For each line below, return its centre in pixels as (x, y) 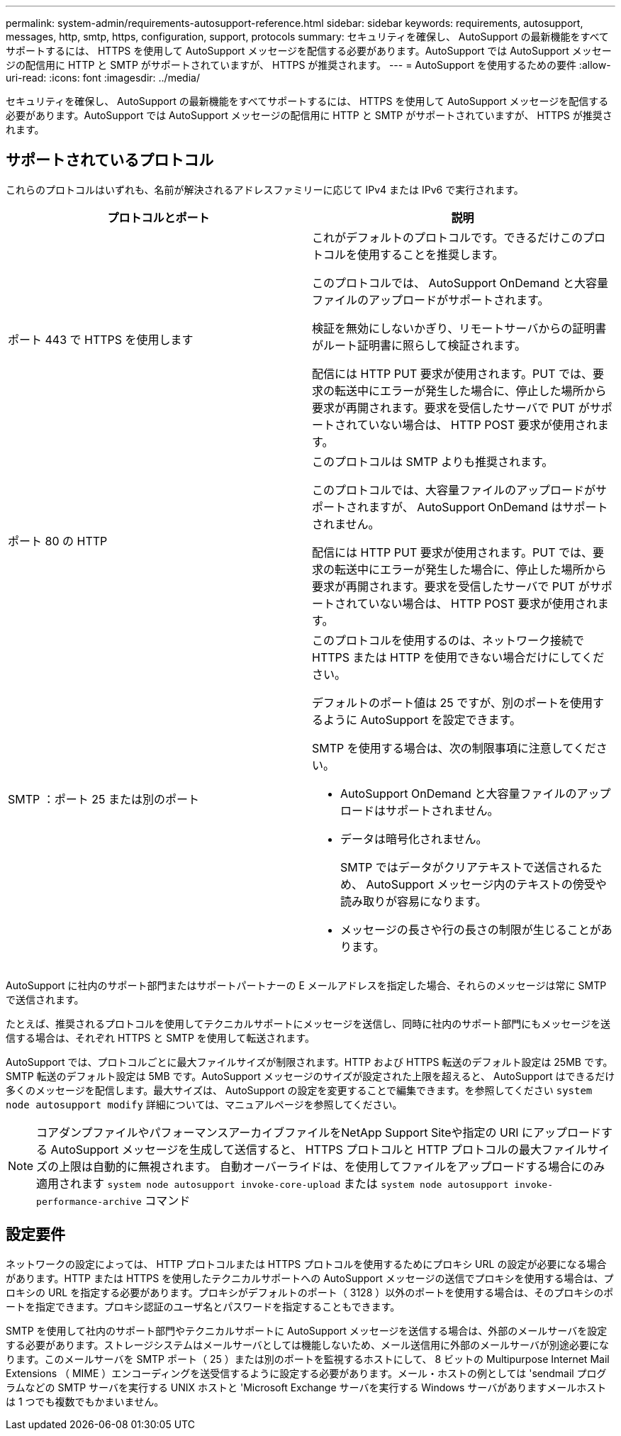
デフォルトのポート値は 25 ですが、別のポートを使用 (452, 702)
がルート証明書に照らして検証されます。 (419, 345)
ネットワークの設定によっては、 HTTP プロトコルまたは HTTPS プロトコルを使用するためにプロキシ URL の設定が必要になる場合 (306, 1264)
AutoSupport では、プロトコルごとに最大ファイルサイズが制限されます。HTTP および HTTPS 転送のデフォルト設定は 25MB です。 (309, 1062)
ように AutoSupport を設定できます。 (422, 719)
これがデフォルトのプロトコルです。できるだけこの (448, 237)
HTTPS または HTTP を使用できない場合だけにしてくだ (458, 657)
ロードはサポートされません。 (420, 810)
